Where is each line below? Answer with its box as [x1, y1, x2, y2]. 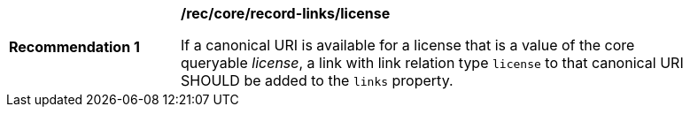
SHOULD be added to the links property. [181, 72, 454, 89]
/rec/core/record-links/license [181, 4, 391, 22]
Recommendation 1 [9, 38, 140, 56]
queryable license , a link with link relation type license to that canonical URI [181, 54, 684, 72]
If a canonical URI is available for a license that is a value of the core [181, 36, 635, 54]
